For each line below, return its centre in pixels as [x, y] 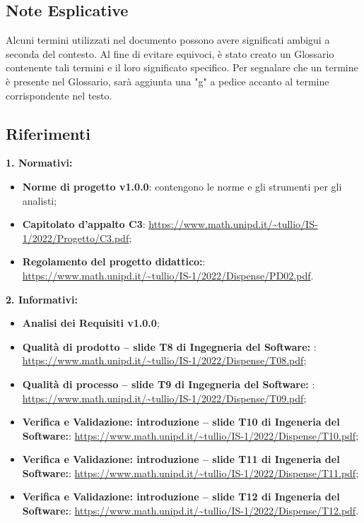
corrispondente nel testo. [59, 95]
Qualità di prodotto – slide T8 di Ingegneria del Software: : [169, 346]
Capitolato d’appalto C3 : [84, 224]
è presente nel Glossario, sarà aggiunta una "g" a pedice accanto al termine [168, 81]
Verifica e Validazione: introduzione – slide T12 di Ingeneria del [181, 497]
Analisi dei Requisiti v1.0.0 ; [91, 323]
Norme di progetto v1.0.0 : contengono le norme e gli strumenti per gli [182, 186]
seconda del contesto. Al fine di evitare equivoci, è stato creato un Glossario [170, 53]
